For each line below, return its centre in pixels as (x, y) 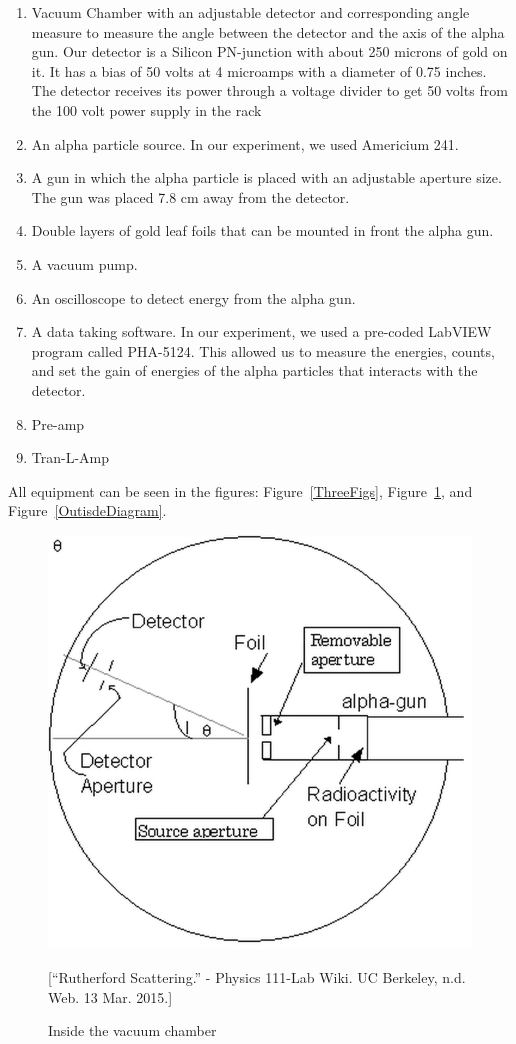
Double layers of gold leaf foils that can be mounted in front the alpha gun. (262, 230)
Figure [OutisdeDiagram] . (87, 510)
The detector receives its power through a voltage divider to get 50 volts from (269, 90)
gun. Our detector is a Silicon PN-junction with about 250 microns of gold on (269, 51)
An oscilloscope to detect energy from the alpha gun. (193, 297)
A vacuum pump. (84, 263)
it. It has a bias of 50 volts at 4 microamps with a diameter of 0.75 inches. (259, 70)
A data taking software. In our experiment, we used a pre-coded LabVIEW (261, 331)
